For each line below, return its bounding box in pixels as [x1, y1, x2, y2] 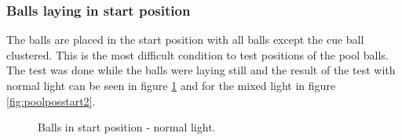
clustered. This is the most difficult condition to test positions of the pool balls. [6, 46, 389, 63]
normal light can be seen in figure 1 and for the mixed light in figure [6, 77, 336, 93]
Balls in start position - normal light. [38, 119, 216, 135]
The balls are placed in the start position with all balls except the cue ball [6, 31, 364, 48]
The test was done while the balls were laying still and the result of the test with [6, 62, 396, 78]
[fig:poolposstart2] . [6, 92, 96, 109]
